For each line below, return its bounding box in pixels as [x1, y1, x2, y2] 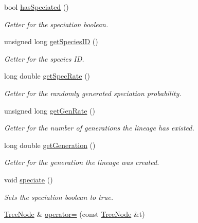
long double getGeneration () [4, 139, 96, 150]
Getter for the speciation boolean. [4, 18, 109, 29]
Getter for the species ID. [4, 53, 84, 64]
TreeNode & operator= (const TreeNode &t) [4, 209, 145, 219]
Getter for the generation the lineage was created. [4, 157, 159, 168]
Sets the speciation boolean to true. [4, 191, 114, 202]
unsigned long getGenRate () [4, 105, 95, 116]
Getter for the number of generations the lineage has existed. [4, 122, 194, 133]
